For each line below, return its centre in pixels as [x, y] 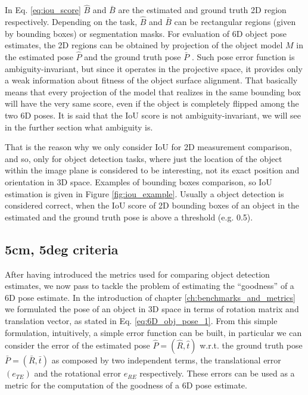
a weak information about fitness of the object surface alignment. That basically [151, 80]
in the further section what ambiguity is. [79, 127]
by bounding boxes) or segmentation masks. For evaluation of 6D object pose [146, 33]
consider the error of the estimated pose [77, 345]
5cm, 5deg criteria [62, 249]
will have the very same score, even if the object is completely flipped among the [152, 103]
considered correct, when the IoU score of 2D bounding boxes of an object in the [152, 205]
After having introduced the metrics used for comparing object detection [137, 274]
